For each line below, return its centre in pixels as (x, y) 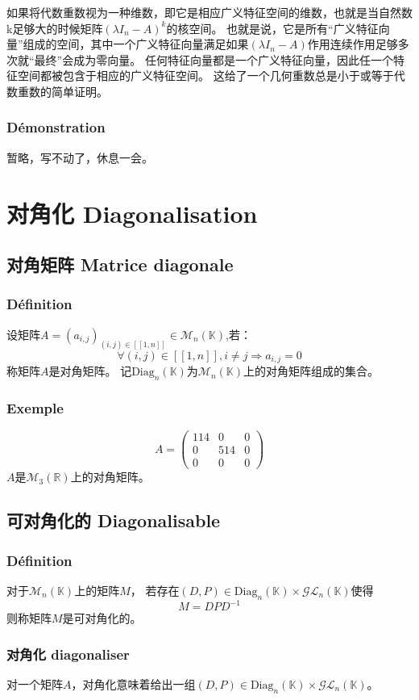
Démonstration (56, 127)
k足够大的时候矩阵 (55, 28)
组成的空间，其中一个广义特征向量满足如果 (136, 44)
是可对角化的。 (102, 618)
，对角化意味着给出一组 (133, 683)
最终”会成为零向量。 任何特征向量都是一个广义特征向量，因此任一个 (214, 59)
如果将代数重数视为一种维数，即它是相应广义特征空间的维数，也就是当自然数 (209, 12)
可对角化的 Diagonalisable (114, 520)
